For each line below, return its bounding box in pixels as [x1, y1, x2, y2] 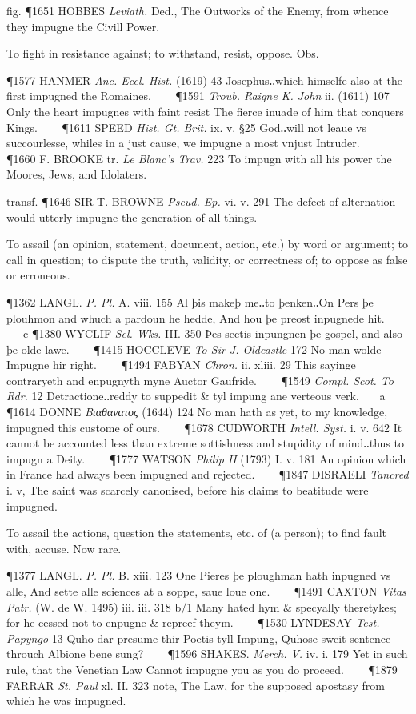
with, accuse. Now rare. [6, 540, 122, 556]
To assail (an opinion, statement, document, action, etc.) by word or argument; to [6, 235, 409, 252]
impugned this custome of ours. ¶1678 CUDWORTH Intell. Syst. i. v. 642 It [6, 419, 402, 435]
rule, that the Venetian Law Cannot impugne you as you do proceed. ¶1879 [6, 660, 398, 677]
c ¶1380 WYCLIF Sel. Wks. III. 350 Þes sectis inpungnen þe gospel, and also [22, 325, 402, 342]
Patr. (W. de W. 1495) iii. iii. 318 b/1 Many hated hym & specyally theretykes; [6, 598, 397, 615]
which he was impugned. [6, 692, 126, 709]
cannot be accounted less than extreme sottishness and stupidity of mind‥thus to [6, 435, 404, 451]
